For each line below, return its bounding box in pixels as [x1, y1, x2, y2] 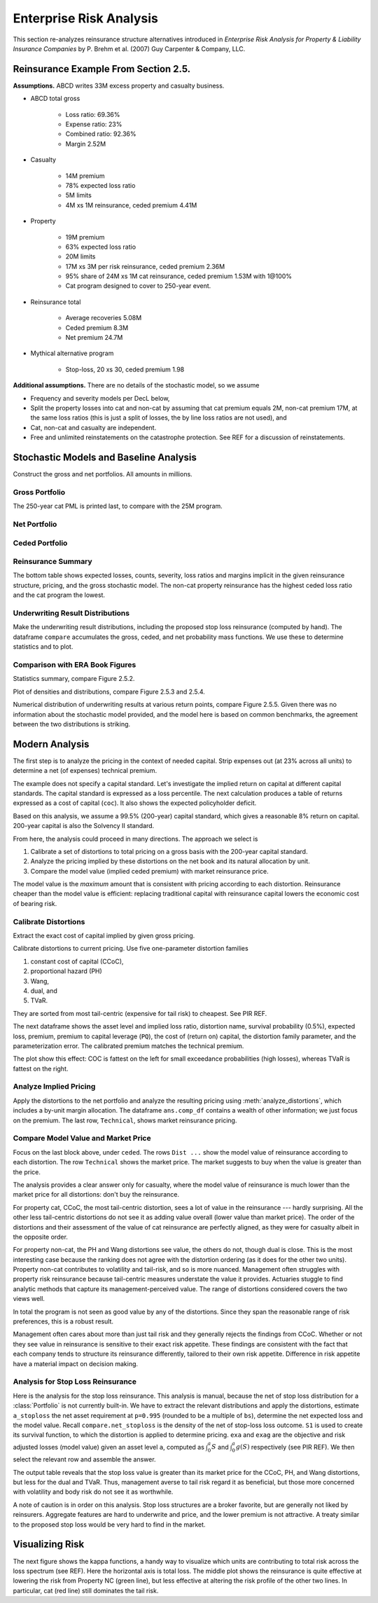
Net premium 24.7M [65, 333, 123, 342]
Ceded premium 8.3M [65, 323, 129, 332]
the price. [13, 1167, 41, 1176]
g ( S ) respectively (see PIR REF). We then [235, 1443, 355, 1451]
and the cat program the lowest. [13, 591, 105, 599]
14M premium [65, 172, 105, 180]
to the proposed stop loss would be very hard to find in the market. [13, 1520, 206, 1529]
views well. [13, 1295, 45, 1303]
